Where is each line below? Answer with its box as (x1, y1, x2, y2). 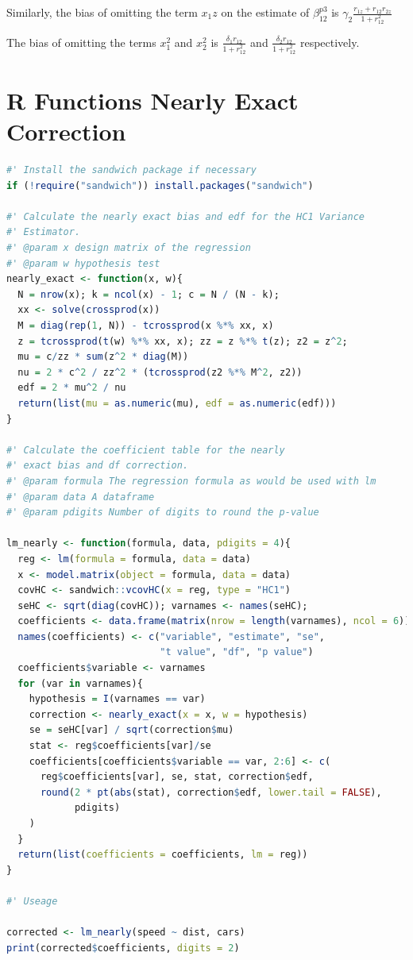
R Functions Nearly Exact (6, 83, 299, 116)
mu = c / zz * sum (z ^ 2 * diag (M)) (17, 351, 189, 363)
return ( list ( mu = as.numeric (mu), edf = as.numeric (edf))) (17, 397, 337, 409)
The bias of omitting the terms (6, 33, 156, 50)
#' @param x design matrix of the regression (6, 242, 251, 254)
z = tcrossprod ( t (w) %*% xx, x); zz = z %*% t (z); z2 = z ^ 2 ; (17, 335, 348, 347)
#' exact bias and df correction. (6, 460, 189, 472)
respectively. (299, 33, 360, 50)
